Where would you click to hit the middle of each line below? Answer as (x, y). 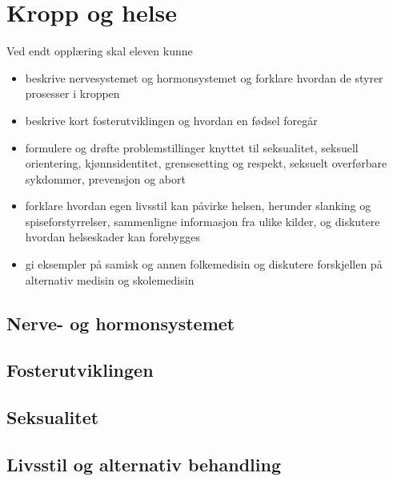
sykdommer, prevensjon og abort (105, 178)
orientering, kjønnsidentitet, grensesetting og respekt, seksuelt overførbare (206, 163)
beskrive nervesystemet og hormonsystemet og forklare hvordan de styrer (204, 77)
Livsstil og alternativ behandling (144, 464)
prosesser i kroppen (72, 93)
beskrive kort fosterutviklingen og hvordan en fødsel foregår (171, 120)
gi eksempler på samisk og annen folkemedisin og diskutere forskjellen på (204, 264)
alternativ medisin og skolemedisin (110, 279)
